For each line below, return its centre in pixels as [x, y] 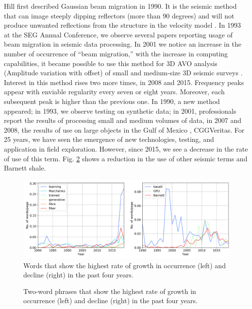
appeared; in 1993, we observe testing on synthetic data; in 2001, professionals [120, 111]
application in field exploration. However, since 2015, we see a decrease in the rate [126, 148]
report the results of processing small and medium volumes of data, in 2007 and [123, 120]
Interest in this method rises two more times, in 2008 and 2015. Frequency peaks [124, 82]
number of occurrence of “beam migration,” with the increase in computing [116, 53]
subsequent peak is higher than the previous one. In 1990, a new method [112, 101]
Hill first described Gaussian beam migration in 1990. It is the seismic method [120, 6]
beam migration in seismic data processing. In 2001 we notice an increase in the [123, 44]
